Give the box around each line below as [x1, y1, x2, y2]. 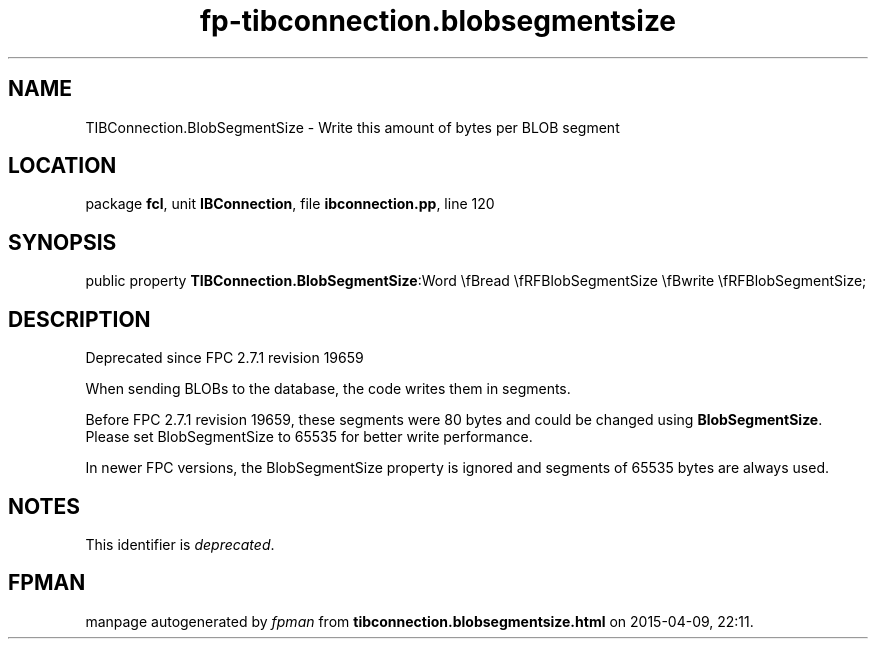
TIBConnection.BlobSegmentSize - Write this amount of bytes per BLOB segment [85, 118, 620, 136]
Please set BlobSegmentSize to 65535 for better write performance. [85, 428, 533, 446]
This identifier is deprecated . [85, 535, 275, 553]
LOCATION [8, 153, 117, 179]
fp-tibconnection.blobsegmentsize [199, 4, 677, 38]
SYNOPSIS [8, 229, 117, 255]
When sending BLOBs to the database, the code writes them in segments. [85, 380, 571, 398]
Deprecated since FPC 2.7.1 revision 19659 [85, 349, 364, 367]
